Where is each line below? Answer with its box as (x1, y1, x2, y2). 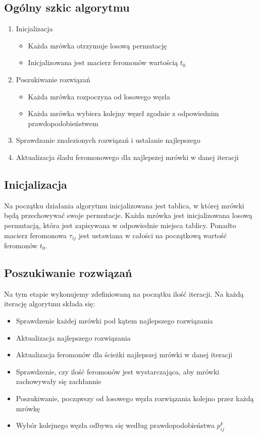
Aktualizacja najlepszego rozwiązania (16, 332, 131, 343)
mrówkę (16, 403, 40, 413)
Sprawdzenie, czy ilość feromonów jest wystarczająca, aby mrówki (16, 366, 220, 376)
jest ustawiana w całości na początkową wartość (78, 230, 227, 240)
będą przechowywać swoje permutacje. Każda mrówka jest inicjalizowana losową (4, 210, 252, 221)
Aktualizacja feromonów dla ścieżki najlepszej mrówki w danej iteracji (16, 349, 233, 360)
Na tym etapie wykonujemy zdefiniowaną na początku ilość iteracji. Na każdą (4, 288, 244, 299)
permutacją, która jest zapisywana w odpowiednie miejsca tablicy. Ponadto (4, 220, 236, 230)
